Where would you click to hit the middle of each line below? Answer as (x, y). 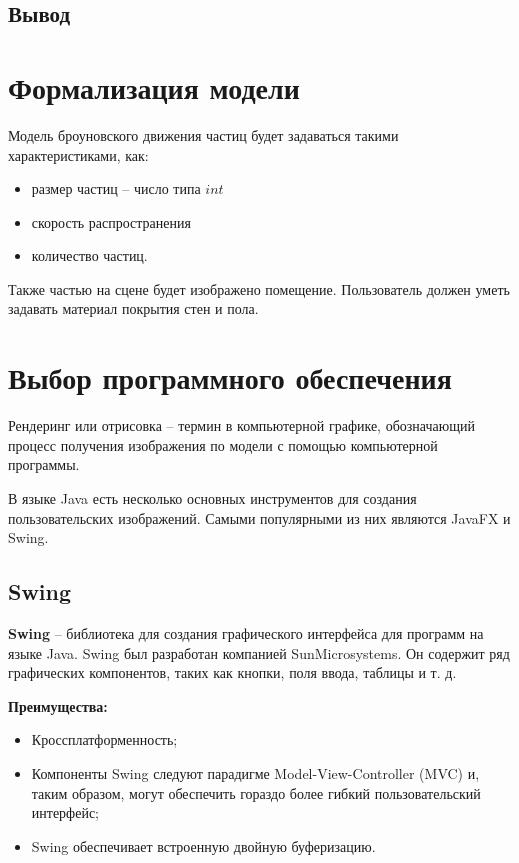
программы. (44, 464)
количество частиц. (89, 255)
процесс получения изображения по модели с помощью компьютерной (223, 444)
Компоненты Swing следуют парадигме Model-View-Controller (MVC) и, (255, 772)
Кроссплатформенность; (104, 739)
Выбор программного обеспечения (230, 377)
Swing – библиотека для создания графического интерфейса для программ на (246, 632)
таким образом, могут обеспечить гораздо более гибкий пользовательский (256, 792)
